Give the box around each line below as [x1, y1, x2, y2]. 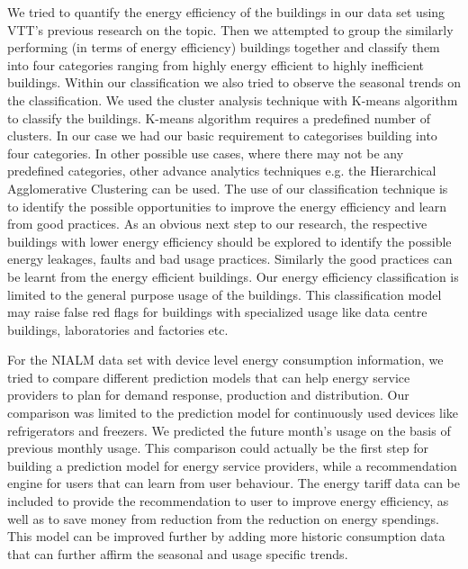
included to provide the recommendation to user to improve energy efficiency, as [7, 492, 449, 510]
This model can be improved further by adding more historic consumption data [7, 527, 445, 546]
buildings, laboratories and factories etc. [7, 320, 229, 339]
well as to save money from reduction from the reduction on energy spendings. [7, 509, 439, 528]
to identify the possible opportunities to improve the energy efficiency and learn [7, 196, 447, 215]
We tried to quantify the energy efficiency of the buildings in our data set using [7, 3, 445, 21]
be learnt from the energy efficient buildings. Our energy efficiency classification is [7, 266, 459, 285]
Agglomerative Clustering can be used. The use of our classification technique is [7, 178, 448, 197]
